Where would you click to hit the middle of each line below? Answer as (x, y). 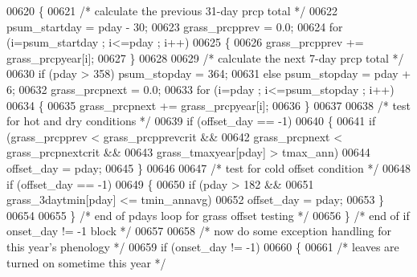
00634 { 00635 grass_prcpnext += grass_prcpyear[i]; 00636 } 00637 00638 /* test (209, 105)
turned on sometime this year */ (86, 262)
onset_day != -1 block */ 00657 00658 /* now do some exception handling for (199, 231)
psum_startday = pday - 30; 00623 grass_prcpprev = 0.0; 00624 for (175, 26)
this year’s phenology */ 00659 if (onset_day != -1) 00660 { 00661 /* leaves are (203, 246)
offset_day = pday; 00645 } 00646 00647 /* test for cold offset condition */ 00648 (209, 167)
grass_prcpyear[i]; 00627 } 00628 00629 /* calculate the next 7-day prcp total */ (205, 57)
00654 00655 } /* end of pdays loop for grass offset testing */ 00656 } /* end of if (208, 215)
